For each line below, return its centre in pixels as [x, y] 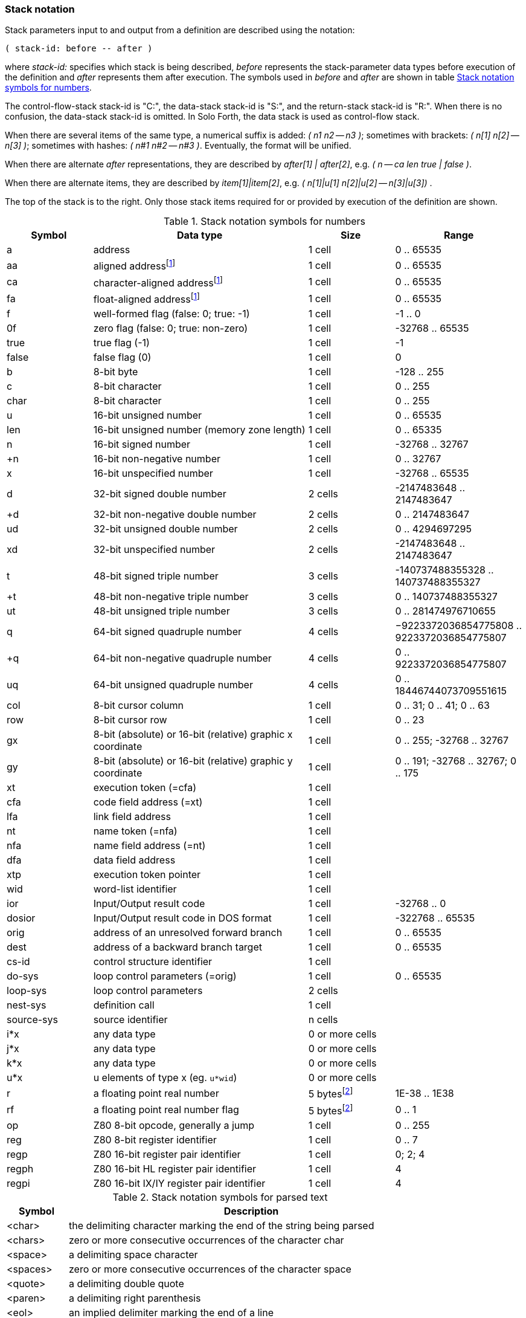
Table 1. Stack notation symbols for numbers [265, 221]
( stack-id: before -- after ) [79, 49]
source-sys [32, 1020]
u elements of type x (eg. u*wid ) [165, 1078]
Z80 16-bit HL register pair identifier [175, 1169]
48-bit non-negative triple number [171, 597]
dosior [21, 918]
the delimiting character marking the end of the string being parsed [221, 1226]
